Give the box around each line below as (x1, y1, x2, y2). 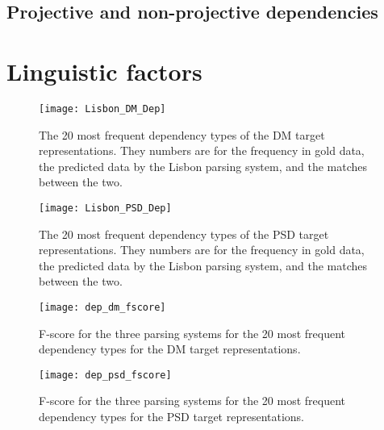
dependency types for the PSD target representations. (39, 408, 305, 425)
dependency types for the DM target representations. (39, 340, 301, 357)
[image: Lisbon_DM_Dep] (39, 102, 166, 115)
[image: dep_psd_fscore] (39, 369, 172, 381)
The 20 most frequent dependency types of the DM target (39, 126, 325, 143)
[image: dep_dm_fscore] (39, 301, 166, 313)
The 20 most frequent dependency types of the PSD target (39, 225, 329, 242)
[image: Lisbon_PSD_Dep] (39, 202, 172, 214)
